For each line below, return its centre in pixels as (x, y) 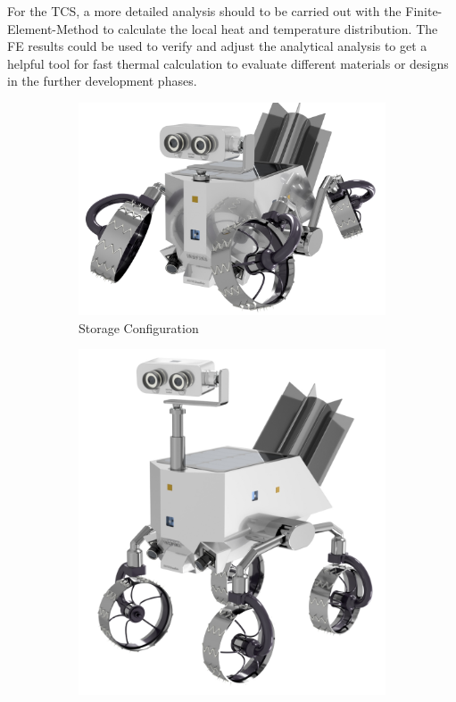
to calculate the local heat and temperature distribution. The (270, 28)
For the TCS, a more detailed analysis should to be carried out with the (204, 11)
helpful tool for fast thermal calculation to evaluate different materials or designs (228, 63)
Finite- (424, 11)
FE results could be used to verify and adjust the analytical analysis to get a (217, 46)
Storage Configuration (139, 327)
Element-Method (53, 28)
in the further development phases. (102, 81)
